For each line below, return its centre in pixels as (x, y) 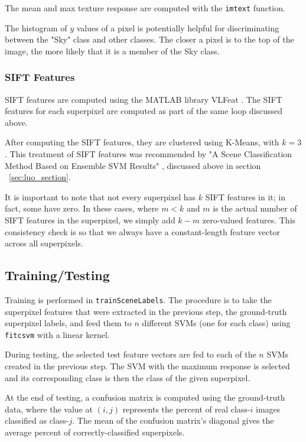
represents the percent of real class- (186, 409)
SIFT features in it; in (245, 196)
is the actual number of (255, 208)
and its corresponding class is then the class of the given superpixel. (128, 377)
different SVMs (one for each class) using (216, 323)
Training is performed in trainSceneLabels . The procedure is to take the (138, 299)
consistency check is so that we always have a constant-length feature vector (142, 231)
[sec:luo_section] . (40, 177)
